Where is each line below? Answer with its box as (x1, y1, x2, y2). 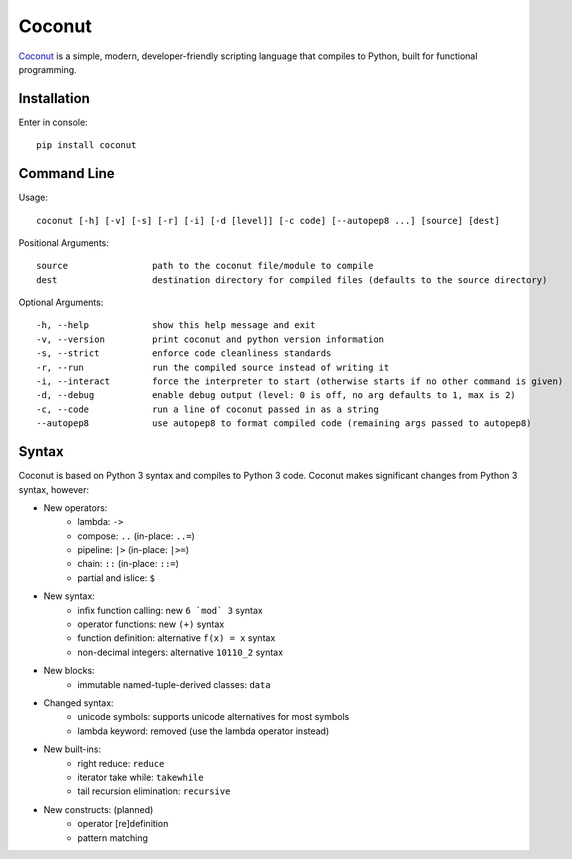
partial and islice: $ (77, 571, 155, 584)
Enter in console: (18, 116, 89, 128)
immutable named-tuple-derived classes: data (77, 678, 271, 690)
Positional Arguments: (18, 236, 109, 249)
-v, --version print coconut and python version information (36, 333, 385, 345)
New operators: (43, 501, 108, 514)
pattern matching (77, 831, 149, 844)
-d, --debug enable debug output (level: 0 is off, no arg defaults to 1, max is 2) (36, 390, 517, 401)
